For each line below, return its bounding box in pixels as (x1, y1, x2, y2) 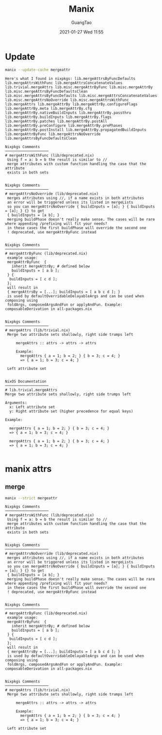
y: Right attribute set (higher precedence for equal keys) (9, 408, 133, 414)
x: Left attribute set (9, 405, 55, 409)
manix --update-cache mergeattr (5, 67, 70, 72)
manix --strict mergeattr (5, 496, 57, 501)
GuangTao (71, 19, 92, 25)
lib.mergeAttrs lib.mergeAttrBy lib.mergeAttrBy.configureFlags (5, 101, 138, 107)
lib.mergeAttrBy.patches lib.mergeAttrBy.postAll (5, 118, 108, 124)
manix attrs (5, 463, 52, 474)
